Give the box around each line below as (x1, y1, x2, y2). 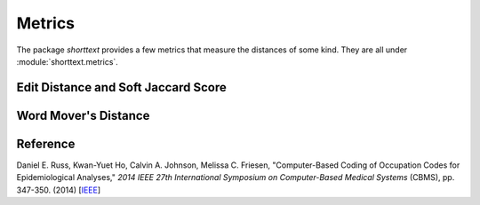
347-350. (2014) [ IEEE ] (16, 185, 101, 195)
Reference (16, 136, 76, 151)
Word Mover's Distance (16, 107, 150, 123)
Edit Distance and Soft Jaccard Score (16, 80, 227, 95)
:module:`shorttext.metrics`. (16, 56, 119, 67)
